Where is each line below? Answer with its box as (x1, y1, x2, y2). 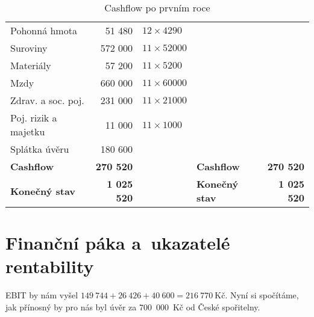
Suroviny (10, 41, 48, 55)
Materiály (10, 58, 51, 72)
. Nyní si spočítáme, (225, 289, 299, 301)
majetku (10, 125, 45, 138)
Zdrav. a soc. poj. (10, 93, 84, 107)
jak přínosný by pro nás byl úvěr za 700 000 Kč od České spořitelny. (5, 300, 260, 313)
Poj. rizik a (10, 111, 57, 125)
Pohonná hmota (10, 23, 77, 37)
